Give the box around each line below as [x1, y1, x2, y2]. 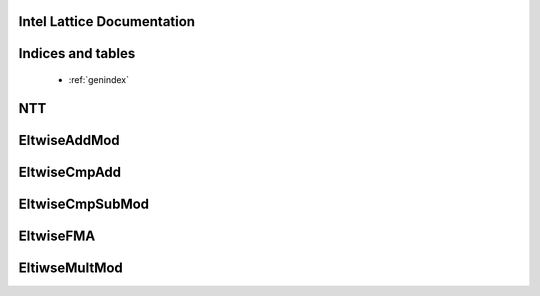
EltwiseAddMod [18, 131, 120, 149]
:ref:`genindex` [68, 74, 130, 86]
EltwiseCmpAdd [18, 163, 122, 180]
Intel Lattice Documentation [18, 13, 195, 30]
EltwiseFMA [18, 227, 96, 244]
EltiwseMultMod [18, 259, 124, 276]
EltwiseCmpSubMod [18, 195, 150, 212]
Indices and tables [18, 45, 136, 62]
